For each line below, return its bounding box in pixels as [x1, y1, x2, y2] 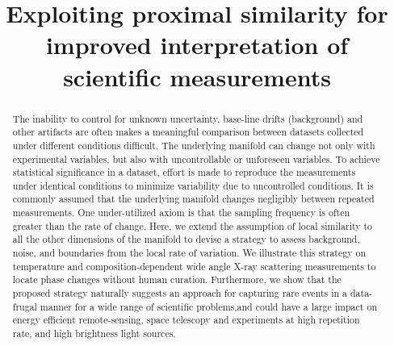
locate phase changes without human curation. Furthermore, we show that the [12, 273, 342, 286]
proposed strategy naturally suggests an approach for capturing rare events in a [12, 286, 348, 300]
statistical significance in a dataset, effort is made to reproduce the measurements [12, 165, 356, 179]
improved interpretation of [45, 28, 349, 61]
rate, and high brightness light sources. [12, 327, 176, 340]
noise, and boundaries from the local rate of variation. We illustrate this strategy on [12, 246, 367, 260]
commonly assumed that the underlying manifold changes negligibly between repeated [12, 192, 375, 206]
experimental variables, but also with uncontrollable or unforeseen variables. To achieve [12, 152, 380, 165]
